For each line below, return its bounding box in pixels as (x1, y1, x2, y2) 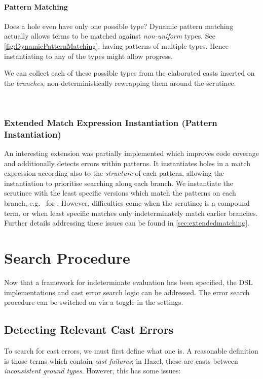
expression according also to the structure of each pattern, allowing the (4, 168, 224, 178)
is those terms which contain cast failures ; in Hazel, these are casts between (4, 355, 238, 366)
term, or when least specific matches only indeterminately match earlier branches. (4, 207, 258, 218)
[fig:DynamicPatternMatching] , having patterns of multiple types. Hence (4, 40, 229, 51)
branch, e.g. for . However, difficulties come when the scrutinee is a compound (4, 198, 250, 208)
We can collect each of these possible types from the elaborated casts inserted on (4, 68, 255, 78)
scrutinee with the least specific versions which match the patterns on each (4, 187, 236, 198)
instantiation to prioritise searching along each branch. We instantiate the (4, 177, 233, 188)
